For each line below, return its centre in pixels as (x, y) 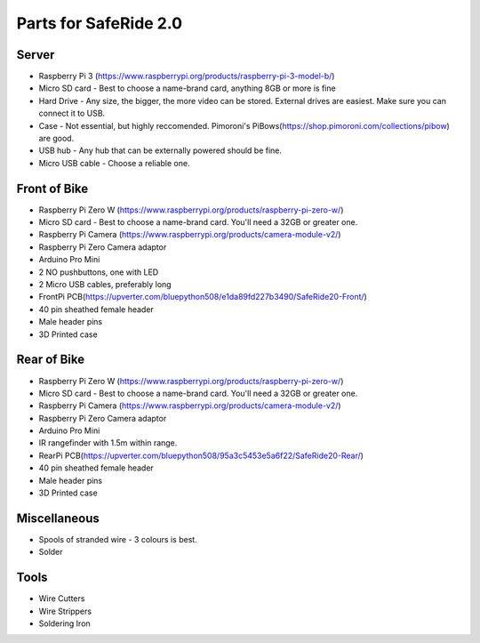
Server (36, 55)
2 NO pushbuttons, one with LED (99, 272)
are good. (56, 139)
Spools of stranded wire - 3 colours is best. (118, 539)
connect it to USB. (72, 113)
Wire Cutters (62, 599)
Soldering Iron (64, 623)
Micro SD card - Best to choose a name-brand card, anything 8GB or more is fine (188, 88)
